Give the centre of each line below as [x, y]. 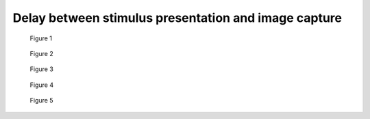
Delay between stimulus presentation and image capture [177, 18]
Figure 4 [42, 85]
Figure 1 [41, 38]
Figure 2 [42, 53]
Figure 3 [42, 69]
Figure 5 [41, 101]
